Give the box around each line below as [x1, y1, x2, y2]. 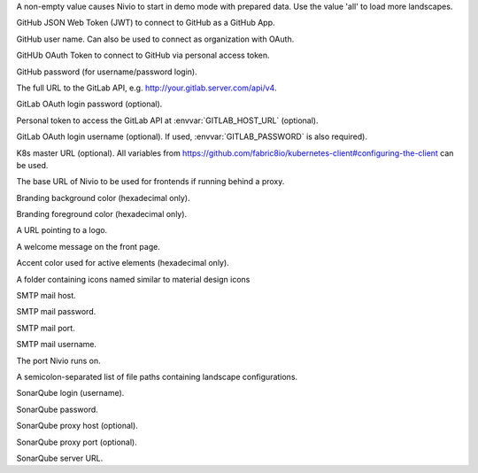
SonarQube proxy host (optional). [16, 421, 139, 431]
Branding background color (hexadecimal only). [16, 192, 190, 203]
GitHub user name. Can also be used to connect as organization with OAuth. [16, 34, 295, 44]
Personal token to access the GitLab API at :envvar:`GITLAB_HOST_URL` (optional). [16, 115, 319, 126]
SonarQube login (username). [16, 388, 125, 399]
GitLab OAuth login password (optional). [16, 98, 163, 110]
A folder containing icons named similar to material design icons [16, 274, 251, 284]
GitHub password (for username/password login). [16, 66, 198, 77]
